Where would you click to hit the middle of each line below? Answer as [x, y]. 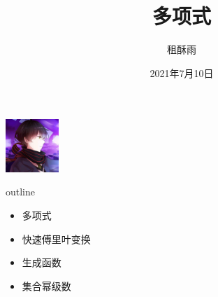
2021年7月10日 [182, 72]
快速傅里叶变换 [56, 239]
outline [21, 192]
